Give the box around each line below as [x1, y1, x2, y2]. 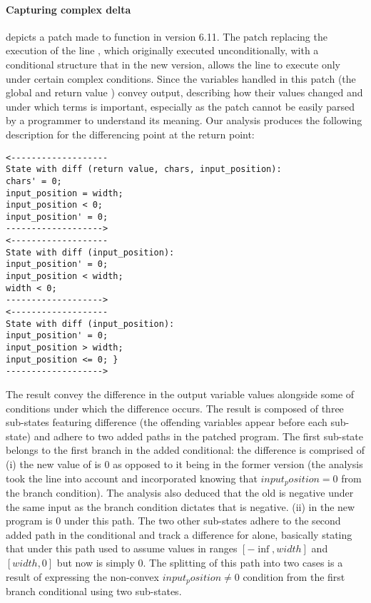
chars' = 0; [6, 176, 62, 186]
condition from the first [243, 569, 345, 584]
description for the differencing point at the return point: [6, 126, 255, 141]
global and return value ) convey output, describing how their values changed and [6, 85, 363, 100]
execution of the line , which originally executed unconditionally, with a [6, 43, 319, 58]
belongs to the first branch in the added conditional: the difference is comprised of [6, 442, 365, 457]
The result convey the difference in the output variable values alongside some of [6, 387, 355, 402]
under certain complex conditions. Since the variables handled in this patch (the [6, 71, 356, 86]
